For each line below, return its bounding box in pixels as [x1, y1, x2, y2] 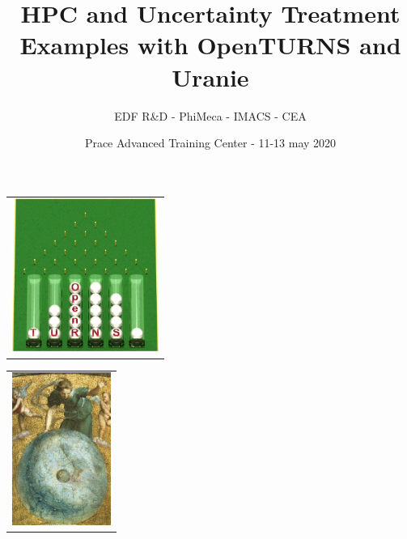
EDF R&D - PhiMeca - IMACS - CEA [114, 107, 307, 124]
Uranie [172, 60, 249, 93]
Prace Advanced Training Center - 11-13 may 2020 [84, 134, 337, 151]
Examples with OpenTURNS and [19, 28, 401, 62]
